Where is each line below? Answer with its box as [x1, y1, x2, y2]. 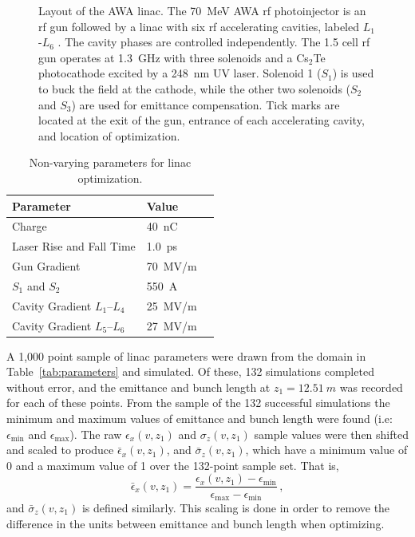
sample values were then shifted [254, 425, 409, 442]
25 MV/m [146, 297, 197, 314]
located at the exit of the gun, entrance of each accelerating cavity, [38, 112, 365, 128]
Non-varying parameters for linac [29, 154, 192, 171]
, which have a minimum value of [245, 441, 408, 458]
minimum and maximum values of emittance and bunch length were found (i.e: [6, 410, 393, 427]
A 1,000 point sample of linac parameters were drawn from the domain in [6, 347, 366, 364]
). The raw [69, 425, 122, 442]
